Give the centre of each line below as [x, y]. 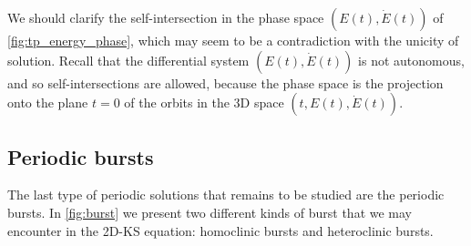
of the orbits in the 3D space [204, 102]
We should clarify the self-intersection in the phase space [166, 17]
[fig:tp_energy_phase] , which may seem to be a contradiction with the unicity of [233, 40]
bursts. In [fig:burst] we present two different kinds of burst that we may [210, 212]
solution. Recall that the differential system [128, 60]
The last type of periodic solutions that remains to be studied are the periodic [226, 195]
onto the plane [48, 102]
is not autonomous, [411, 60]
